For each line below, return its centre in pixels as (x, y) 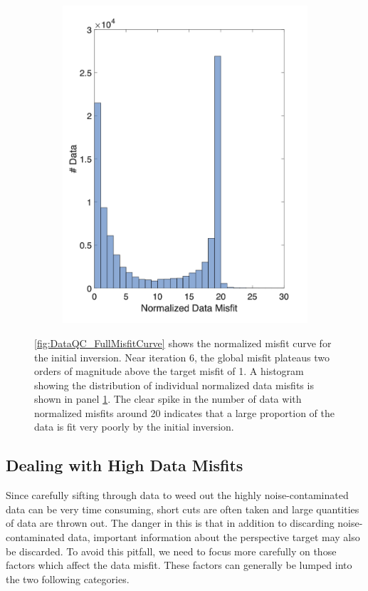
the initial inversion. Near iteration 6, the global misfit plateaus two (182, 357)
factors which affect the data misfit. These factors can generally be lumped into (179, 565)
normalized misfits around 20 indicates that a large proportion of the (185, 412)
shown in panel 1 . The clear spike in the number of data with (168, 399)
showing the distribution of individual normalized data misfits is (174, 385)
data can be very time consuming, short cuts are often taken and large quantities (183, 509)
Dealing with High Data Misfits (125, 465)
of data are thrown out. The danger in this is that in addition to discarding (170, 523)
